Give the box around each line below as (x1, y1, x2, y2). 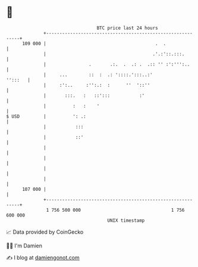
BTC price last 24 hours (96, 25, 159, 31)
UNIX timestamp (107, 217, 145, 224)
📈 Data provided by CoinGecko (6, 228, 84, 235)
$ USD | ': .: (6, 113, 86, 120)
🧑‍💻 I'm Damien (6, 242, 43, 249)
